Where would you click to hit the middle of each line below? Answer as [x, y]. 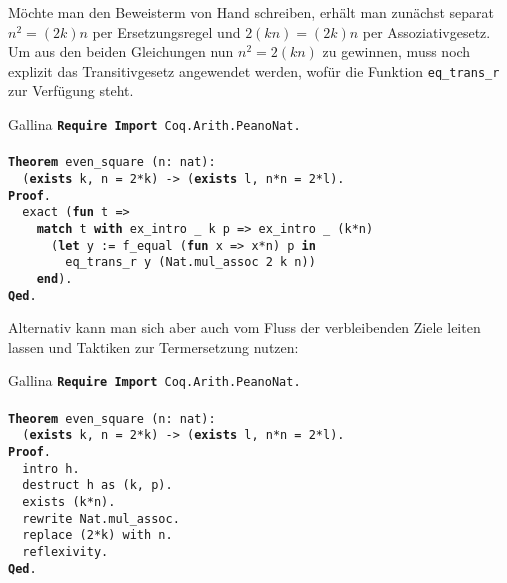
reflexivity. [65, 551]
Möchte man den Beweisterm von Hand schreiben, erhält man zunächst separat [251, 12]
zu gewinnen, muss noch [396, 51]
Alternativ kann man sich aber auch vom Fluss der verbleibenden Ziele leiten [244, 327]
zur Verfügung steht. [71, 90]
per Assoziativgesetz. [426, 31]
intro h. [51, 468]
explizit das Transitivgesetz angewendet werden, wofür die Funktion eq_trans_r [254, 70]
